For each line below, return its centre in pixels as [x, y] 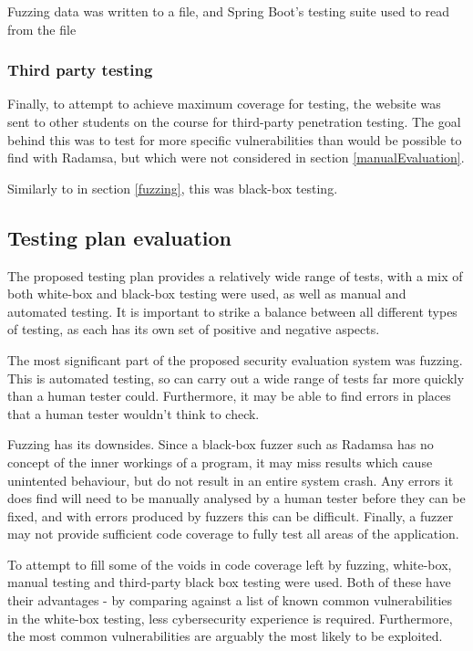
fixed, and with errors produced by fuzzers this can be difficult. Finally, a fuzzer [231, 515]
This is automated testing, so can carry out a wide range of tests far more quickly [236, 378]
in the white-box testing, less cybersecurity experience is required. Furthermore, [230, 618]
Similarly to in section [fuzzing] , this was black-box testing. [173, 188]
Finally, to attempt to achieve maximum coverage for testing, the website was [224, 104]
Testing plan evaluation [119, 237]
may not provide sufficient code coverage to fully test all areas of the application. [233, 534]
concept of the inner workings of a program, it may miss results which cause [220, 462]
